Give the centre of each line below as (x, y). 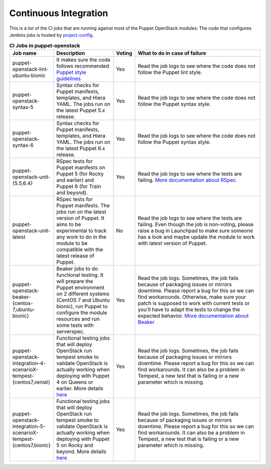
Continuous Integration (59, 13)
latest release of (75, 255)
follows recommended (83, 66)
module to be (72, 243)
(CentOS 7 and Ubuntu (83, 300)
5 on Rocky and (75, 445)
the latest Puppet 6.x (81, 148)
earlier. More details (80, 388)
